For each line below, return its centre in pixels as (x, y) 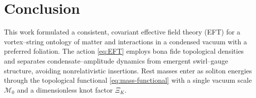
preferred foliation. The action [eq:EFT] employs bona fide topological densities (124, 51)
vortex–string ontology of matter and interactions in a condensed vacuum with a (126, 41)
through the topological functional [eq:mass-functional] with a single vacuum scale (128, 80)
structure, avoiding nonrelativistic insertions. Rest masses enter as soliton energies (128, 70)
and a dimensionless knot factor (65, 89)
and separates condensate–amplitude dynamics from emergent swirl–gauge (116, 60)
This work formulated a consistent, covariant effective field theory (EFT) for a (122, 32)
